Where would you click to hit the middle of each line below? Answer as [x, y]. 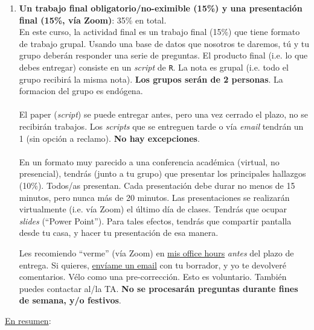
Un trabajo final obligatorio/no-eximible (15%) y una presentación [161, 8]
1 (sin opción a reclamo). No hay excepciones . [109, 138]
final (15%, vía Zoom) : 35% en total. [93, 20]
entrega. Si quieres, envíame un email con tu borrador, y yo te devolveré [152, 265]
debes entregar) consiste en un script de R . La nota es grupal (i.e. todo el [154, 67]
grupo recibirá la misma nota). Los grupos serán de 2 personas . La [151, 79]
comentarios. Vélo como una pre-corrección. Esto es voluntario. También [153, 277]
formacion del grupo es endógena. [81, 91]
